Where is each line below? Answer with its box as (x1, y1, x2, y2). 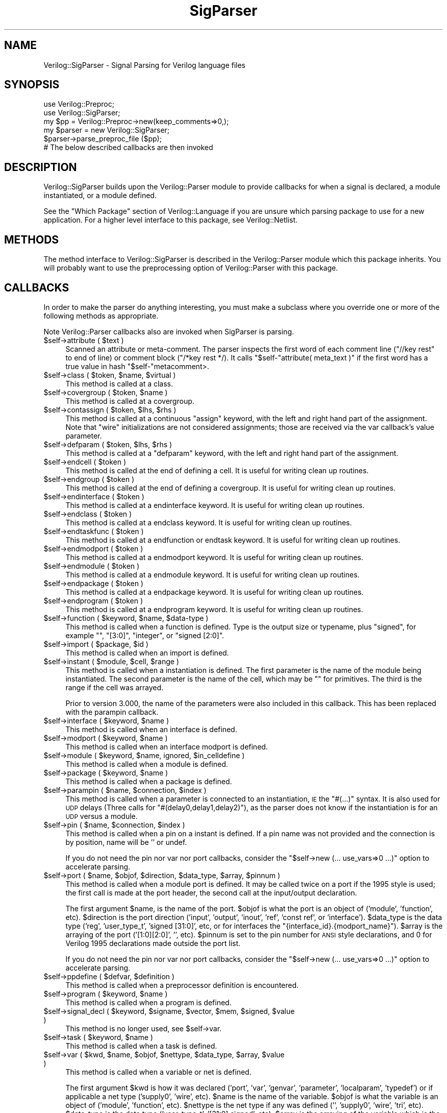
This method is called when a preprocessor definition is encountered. (65, 980, 299, 989)
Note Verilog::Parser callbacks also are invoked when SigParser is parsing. (43, 327, 294, 336)
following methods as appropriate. (43, 311, 159, 320)
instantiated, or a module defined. (43, 191, 157, 200)
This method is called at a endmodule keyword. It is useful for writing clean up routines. (65, 570, 360, 579)
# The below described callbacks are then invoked (43, 143, 213, 152)
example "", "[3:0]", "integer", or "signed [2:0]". (65, 631, 225, 640)
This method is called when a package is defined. (65, 777, 232, 786)
